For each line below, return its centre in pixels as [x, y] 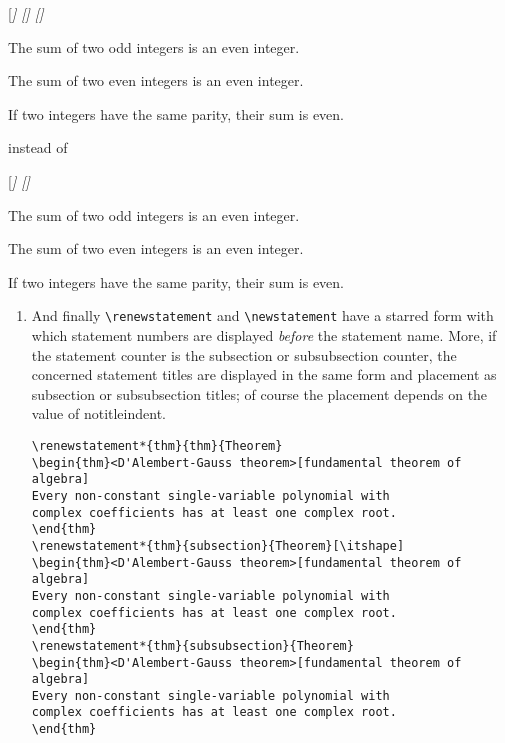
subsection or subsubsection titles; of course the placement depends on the [259, 393]
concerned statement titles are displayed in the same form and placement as [264, 374]
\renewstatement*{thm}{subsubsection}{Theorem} [192, 645]
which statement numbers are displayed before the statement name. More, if [264, 335]
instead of [38, 147]
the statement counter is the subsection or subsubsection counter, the [244, 354]
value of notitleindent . [99, 413]
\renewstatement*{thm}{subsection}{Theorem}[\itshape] [218, 545]
